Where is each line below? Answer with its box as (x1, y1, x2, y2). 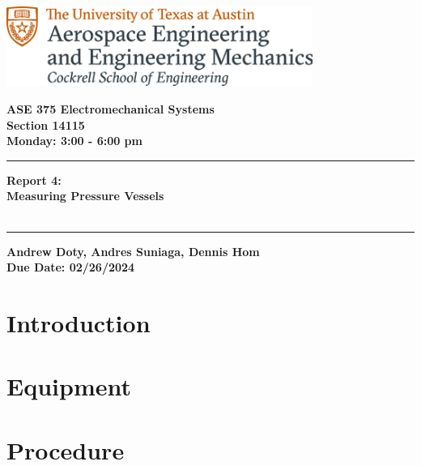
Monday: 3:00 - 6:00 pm (6, 132, 142, 149)
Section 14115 (6, 116, 85, 133)
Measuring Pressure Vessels (6, 187, 164, 204)
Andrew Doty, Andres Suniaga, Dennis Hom (6, 242, 260, 259)
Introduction (6, 306, 151, 339)
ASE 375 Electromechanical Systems (6, 100, 215, 117)
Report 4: (6, 171, 62, 188)
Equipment (6, 370, 131, 403)
